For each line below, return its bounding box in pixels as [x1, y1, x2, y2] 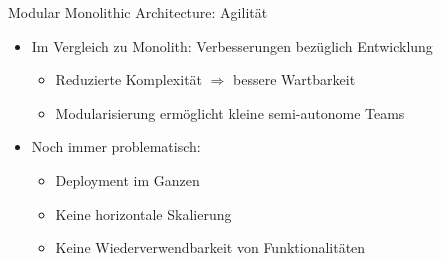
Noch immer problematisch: [31, 136, 201, 157]
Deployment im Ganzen [55, 169, 200, 190]
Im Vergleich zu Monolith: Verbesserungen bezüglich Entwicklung [31, 35, 433, 56]
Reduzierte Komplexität [55, 69, 203, 90]
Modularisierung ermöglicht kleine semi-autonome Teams [55, 102, 405, 123]
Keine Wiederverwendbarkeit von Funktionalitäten [55, 237, 366, 258]
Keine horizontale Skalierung [55, 203, 232, 224]
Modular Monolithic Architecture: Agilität [8, 2, 268, 22]
